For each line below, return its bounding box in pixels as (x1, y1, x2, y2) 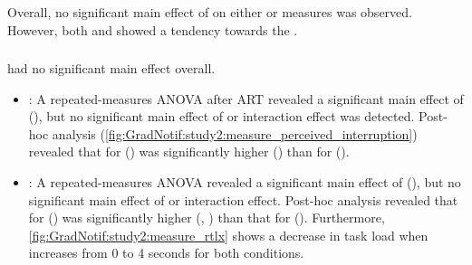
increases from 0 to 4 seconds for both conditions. (28, 243, 304, 262)
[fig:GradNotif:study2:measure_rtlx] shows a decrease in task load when (28, 225, 429, 244)
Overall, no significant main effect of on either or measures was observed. (7, 3, 412, 21)
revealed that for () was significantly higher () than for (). (28, 142, 350, 161)
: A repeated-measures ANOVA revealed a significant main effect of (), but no (28, 173, 461, 192)
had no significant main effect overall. (7, 59, 216, 78)
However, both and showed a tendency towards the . (7, 20, 298, 39)
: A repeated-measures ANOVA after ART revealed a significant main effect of (28, 89, 464, 108)
